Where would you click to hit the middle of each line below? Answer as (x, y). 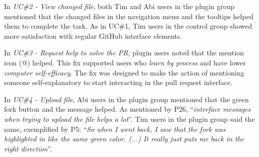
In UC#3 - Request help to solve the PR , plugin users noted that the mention (124, 53)
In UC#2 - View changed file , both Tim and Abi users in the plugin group (119, 6)
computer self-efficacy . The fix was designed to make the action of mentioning (124, 72)
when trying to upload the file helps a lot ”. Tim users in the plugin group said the (129, 119)
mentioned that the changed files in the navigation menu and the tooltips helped (129, 16)
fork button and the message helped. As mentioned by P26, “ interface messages (127, 109)
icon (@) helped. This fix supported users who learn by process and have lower (125, 62)
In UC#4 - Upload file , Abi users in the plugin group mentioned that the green (126, 99)
